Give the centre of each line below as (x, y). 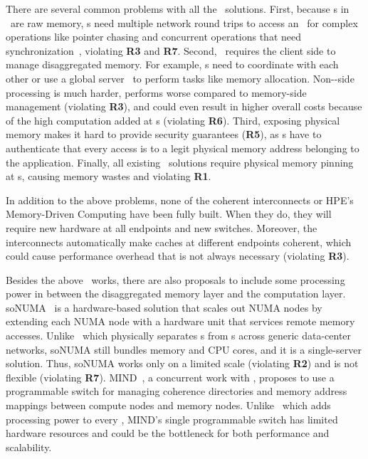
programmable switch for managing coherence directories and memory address (177, 391)
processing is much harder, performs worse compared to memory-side (156, 92)
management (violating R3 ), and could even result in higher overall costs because (184, 106)
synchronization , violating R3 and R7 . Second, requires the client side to (171, 50)
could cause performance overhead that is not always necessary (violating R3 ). (178, 256)
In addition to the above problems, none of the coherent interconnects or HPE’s (180, 200)
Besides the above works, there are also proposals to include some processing (175, 279)
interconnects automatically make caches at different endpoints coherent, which (179, 242)
